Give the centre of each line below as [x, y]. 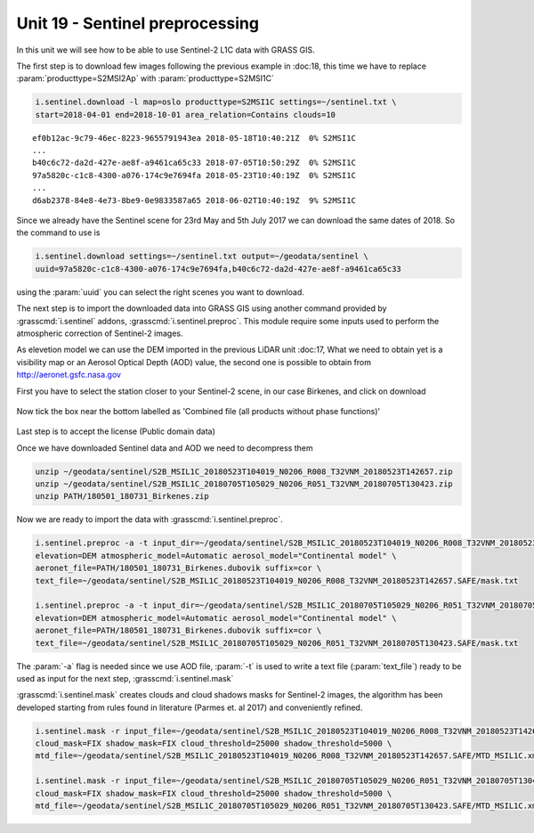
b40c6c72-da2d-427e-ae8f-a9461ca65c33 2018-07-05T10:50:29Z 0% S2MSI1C [194, 163]
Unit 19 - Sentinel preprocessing [138, 23]
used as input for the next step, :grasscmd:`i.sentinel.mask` [125, 678]
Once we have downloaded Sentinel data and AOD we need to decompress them [165, 448]
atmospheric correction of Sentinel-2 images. [100, 333]
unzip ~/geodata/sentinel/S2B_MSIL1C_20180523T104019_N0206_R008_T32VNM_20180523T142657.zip [244, 471]
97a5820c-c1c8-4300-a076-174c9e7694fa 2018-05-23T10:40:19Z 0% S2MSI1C [194, 175]
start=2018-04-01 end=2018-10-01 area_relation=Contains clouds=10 [186, 114]
